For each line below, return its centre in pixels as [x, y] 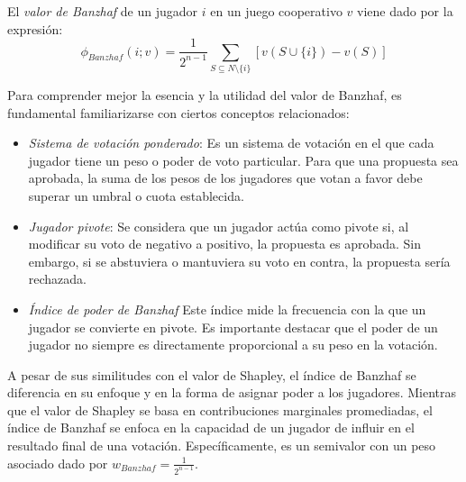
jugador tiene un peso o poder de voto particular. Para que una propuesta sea [243, 160]
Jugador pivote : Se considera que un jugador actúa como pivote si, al [219, 226]
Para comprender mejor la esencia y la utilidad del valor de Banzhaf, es [205, 94]
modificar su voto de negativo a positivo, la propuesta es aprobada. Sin [225, 244]
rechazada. [58, 279]
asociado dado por [58, 463]
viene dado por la [405, 11]
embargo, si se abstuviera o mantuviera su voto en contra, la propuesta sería [239, 261]
